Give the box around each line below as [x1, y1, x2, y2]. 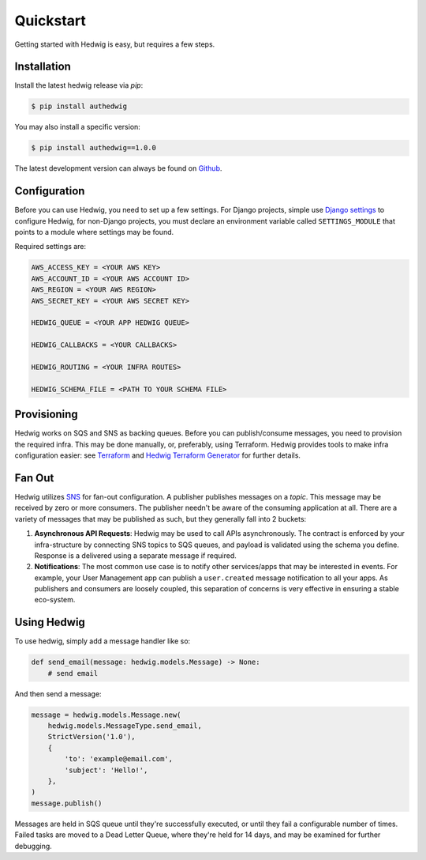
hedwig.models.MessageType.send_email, [47, 722, 203, 730]
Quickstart [14, 12, 87, 29]
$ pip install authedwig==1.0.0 [31, 143, 157, 153]
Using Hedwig [14, 616, 86, 629]
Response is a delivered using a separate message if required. [34, 550, 237, 560]
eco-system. [34, 595, 76, 605]
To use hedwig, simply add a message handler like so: [14, 636, 191, 646]
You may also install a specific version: [14, 123, 141, 132]
